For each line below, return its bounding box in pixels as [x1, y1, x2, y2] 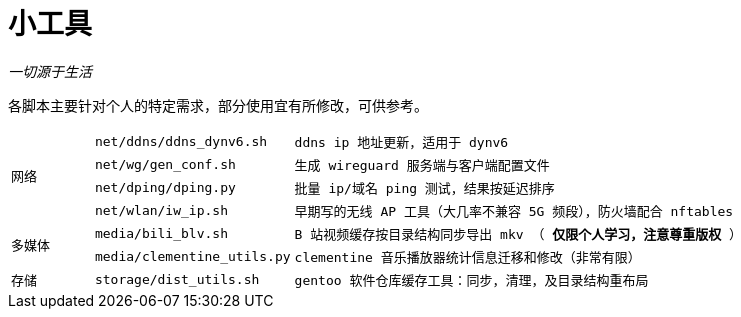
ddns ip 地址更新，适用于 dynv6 [294, 134, 509, 150]
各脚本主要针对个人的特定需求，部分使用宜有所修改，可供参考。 [8, 96, 428, 114]
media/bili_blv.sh [94, 225, 228, 241]
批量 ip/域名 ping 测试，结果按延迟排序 [294, 180, 555, 196]
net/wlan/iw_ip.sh [94, 202, 228, 218]
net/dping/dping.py [94, 179, 236, 195]
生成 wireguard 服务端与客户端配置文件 [294, 157, 550, 173]
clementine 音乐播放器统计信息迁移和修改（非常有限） [294, 249, 641, 265]
